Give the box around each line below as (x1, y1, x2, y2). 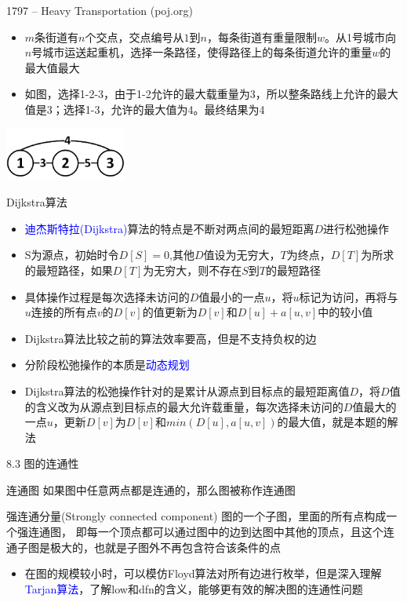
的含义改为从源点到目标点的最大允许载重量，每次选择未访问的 (24, 398, 343, 414)
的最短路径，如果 (24, 261, 113, 278)
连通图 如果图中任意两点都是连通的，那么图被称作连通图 (6, 481, 296, 498)
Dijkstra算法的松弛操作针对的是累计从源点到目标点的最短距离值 (24, 382, 350, 399)
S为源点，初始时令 (24, 246, 119, 263)
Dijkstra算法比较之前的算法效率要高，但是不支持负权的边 (24, 330, 317, 346)
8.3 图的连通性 (6, 455, 79, 472)
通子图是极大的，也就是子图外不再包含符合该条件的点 (6, 538, 281, 555)
